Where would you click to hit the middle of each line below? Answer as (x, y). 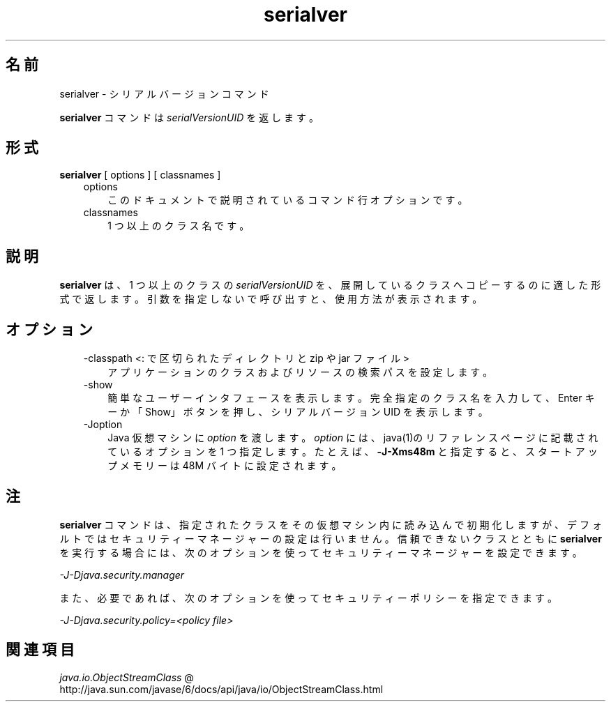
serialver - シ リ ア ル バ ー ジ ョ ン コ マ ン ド (164, 93)
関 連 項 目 (40, 650)
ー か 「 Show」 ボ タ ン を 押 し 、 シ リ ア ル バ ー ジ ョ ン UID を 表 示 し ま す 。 (298, 412)
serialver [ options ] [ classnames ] (140, 175)
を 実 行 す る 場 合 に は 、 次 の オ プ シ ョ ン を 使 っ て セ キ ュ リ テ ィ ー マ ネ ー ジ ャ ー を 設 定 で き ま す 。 (321, 552)
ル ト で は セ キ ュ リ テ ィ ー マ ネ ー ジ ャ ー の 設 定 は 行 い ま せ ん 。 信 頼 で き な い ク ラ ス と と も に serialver (331, 538)
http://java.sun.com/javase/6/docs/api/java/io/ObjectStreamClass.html (221, 689)
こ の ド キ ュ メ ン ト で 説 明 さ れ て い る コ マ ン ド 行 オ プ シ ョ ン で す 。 (288, 200)
